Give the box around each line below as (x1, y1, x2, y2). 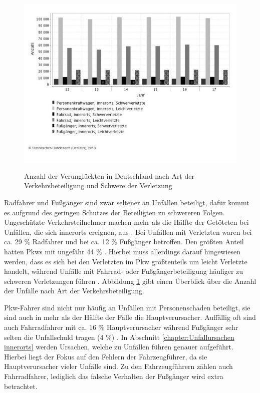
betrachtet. (4, 380, 38, 391)
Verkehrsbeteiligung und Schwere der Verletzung (24, 180, 172, 191)
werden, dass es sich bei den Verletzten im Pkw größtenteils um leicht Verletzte (4, 256, 247, 266)
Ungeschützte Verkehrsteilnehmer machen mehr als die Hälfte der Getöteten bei (4, 217, 249, 227)
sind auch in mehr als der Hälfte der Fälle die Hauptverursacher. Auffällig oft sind (4, 312, 256, 322)
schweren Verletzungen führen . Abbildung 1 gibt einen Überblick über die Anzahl (4, 275, 256, 286)
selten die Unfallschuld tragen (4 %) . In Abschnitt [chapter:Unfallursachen (4, 331, 234, 342)
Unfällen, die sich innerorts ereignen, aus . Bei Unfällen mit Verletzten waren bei (4, 226, 252, 237)
